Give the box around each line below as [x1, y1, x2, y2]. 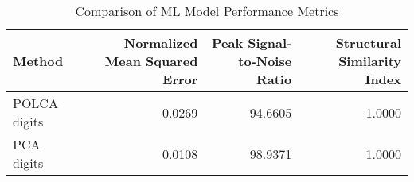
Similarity [338, 52, 401, 70]
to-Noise [238, 52, 292, 70]
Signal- [248, 33, 292, 52]
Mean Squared [104, 52, 198, 70]
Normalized [123, 33, 198, 52]
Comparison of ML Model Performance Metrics [75, 2, 339, 20]
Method [13, 52, 64, 70]
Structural [335, 33, 401, 52]
